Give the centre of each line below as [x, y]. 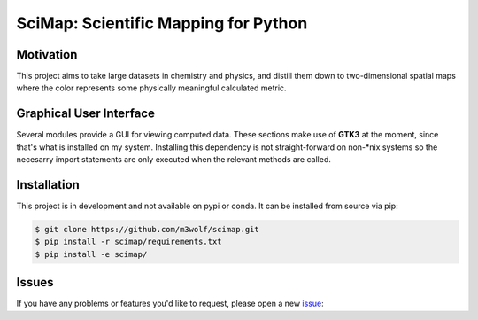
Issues [35, 282]
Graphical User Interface [85, 114]
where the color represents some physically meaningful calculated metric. [151, 88]
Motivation [47, 55]
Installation [48, 185]
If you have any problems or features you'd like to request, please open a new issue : [170, 304]
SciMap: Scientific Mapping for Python [162, 23]
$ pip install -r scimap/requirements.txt [128, 242]
